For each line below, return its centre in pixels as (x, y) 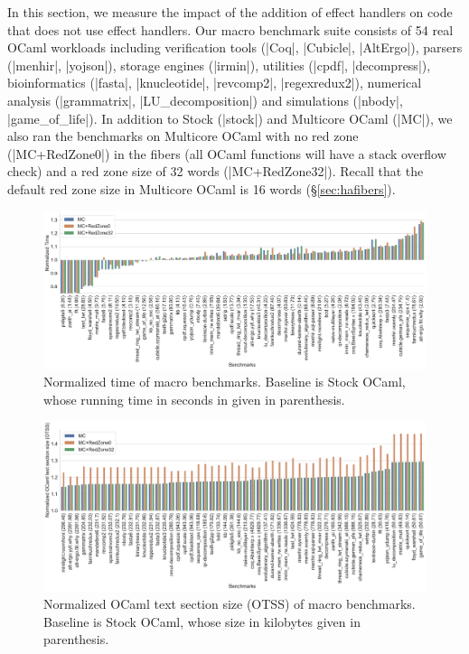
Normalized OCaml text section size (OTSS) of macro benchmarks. (230, 604)
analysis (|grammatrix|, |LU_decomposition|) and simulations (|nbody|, (205, 100)
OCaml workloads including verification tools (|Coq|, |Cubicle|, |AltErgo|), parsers (235, 47)
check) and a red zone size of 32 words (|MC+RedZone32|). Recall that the (216, 171)
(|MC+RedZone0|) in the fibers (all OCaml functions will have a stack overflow (227, 153)
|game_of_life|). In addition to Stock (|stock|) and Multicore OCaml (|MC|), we (230, 118)
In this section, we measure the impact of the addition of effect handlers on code (230, 12)
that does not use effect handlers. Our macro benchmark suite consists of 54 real (230, 29)
